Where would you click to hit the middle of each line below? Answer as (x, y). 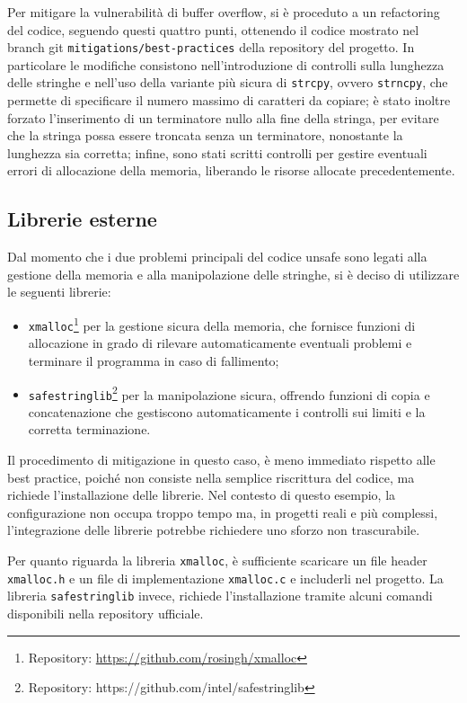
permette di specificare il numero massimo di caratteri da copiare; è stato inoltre (229, 100)
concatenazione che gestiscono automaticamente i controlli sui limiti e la (227, 411)
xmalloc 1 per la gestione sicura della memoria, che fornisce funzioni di (222, 324)
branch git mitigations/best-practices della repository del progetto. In (211, 47)
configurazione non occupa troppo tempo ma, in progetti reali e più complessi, (223, 512)
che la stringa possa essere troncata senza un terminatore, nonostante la (205, 135)
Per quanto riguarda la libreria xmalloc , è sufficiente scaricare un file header (217, 561)
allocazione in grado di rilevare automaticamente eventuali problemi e (220, 343)
